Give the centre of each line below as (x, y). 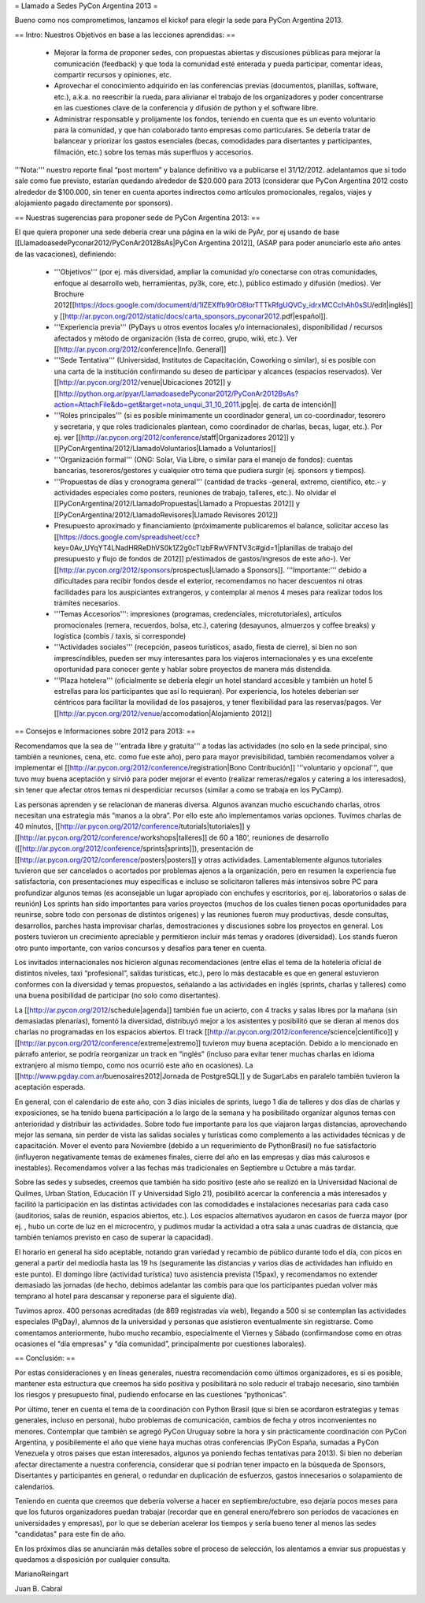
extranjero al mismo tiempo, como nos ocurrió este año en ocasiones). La (134, 1065)
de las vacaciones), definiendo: (65, 254)
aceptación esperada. (50, 1087)
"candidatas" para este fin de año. (70, 1534)
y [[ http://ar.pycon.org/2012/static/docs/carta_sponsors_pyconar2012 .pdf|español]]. (191, 316)
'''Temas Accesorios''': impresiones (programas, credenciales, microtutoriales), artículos (198, 614)
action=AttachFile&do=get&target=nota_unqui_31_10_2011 (146, 404)
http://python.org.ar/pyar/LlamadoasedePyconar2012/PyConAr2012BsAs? (179, 393)
